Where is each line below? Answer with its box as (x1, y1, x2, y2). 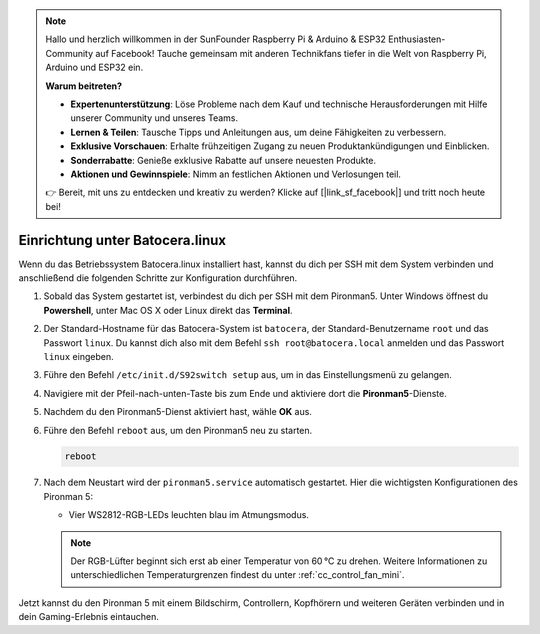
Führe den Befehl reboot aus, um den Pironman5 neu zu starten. (43, 424, 313, 436)
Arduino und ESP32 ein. (45, 61, 144, 74)
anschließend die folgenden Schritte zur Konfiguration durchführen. (18, 271, 298, 284)
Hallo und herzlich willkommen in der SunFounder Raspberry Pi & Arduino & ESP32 (45, 33, 387, 45)
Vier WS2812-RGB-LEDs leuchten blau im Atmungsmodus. (68, 509, 310, 521)
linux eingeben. (43, 350, 114, 362)
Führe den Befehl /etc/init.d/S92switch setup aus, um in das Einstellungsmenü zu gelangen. (43, 369, 452, 381)
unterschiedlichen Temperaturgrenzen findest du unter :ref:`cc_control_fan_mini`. (70, 569, 405, 581)
